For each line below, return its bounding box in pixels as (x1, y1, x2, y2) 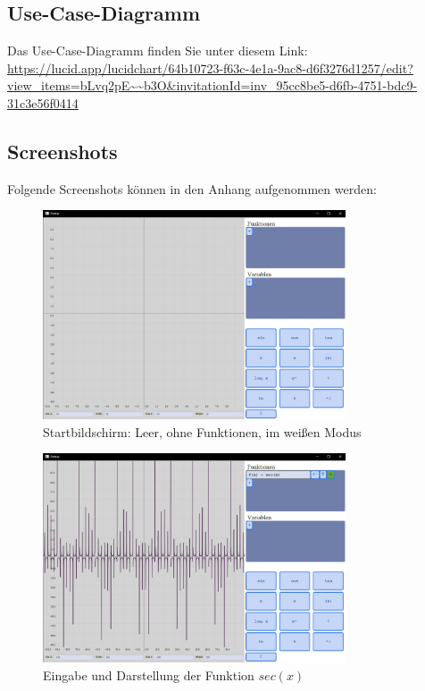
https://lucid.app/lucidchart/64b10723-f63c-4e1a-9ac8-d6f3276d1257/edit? (7, 58, 413, 77)
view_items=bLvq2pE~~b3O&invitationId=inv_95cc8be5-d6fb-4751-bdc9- (7, 76, 418, 95)
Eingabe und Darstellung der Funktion (43, 665, 254, 684)
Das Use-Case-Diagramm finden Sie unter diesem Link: (7, 41, 308, 60)
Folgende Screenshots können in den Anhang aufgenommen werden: (7, 179, 377, 198)
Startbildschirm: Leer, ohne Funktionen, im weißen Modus (43, 422, 362, 441)
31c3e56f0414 (7, 93, 79, 112)
